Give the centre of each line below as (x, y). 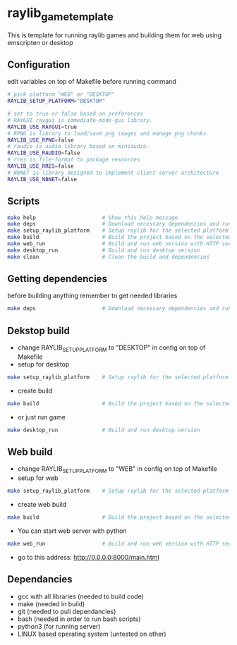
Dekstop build (39, 330)
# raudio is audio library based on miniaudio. (79, 147)
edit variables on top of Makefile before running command (92, 82)
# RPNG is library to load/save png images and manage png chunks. (109, 133)
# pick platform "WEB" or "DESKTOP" (61, 94)
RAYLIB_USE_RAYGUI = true (42, 127)
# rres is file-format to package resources (74, 160)
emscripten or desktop (40, 42)
